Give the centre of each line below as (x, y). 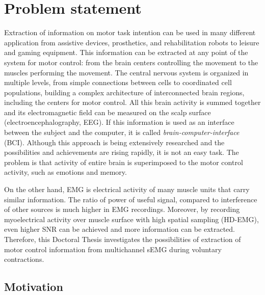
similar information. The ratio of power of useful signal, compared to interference (131, 199)
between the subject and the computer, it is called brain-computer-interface (122, 132)
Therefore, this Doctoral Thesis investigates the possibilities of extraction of (123, 239)
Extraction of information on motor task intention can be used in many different (130, 32)
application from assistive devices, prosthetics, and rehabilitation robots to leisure (132, 42)
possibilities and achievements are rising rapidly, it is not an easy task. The (122, 152)
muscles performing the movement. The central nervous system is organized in (126, 72)
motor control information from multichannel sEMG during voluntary (113, 249)
